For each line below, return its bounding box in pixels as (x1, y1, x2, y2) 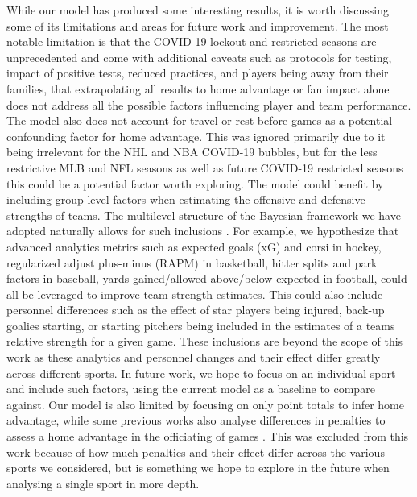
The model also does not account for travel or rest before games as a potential (6, 112, 393, 129)
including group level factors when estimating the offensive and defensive (6, 191, 365, 208)
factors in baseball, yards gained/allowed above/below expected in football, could (6, 270, 407, 287)
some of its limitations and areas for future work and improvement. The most (6, 17, 389, 34)
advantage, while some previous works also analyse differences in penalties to (6, 412, 386, 429)
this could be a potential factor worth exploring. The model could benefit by (6, 175, 384, 192)
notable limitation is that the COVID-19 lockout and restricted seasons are (6, 33, 377, 50)
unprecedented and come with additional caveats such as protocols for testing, (6, 48, 392, 65)
